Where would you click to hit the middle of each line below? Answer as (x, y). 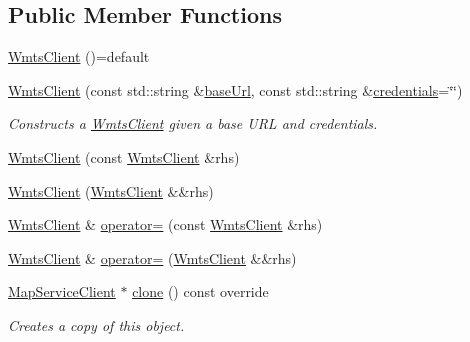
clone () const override (200, 291)
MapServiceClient (62, 291)
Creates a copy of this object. (96, 324)
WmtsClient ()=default (79, 56)
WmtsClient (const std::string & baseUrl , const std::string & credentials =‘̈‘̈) (235, 89)
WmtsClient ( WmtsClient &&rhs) (111, 190)
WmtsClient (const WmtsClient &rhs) (124, 156)
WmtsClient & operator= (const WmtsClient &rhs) (165, 224)
